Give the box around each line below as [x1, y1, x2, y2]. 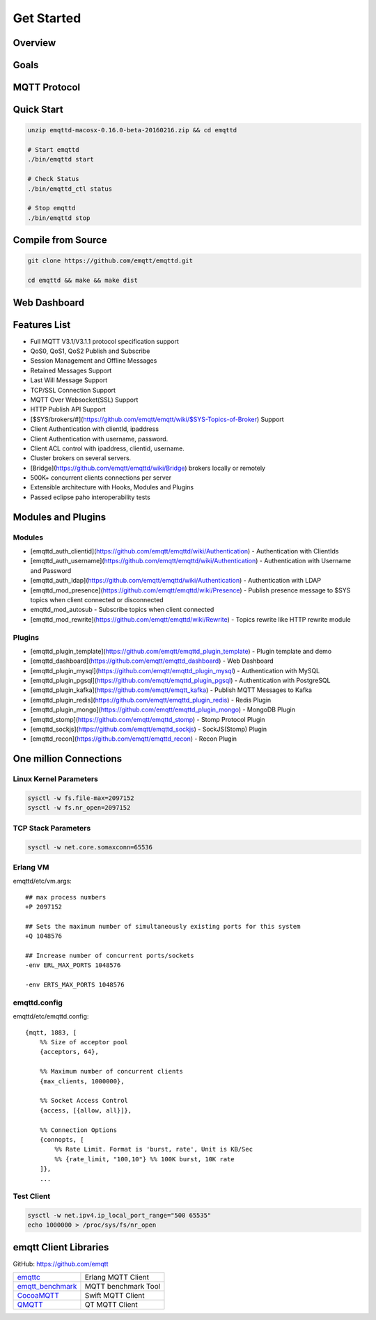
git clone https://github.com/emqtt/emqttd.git [27, 257, 193, 265]
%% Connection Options [39, 1126, 118, 1134]
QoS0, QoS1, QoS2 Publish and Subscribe [30, 347, 150, 355]
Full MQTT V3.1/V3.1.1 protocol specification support [30, 337, 179, 345]
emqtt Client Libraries [13, 1241, 109, 1253]
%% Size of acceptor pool [39, 1038, 129, 1046]
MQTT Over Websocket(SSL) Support [30, 395, 139, 404]
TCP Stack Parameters [13, 823, 91, 833]
